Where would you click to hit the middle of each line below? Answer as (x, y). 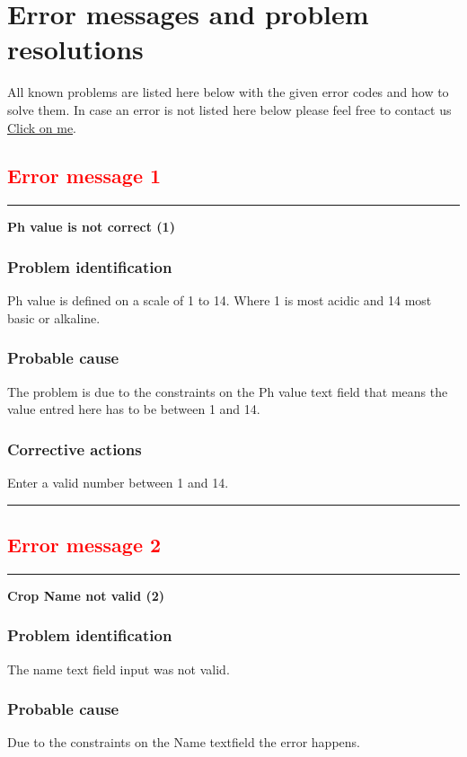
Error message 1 (84, 176)
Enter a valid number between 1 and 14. (118, 482)
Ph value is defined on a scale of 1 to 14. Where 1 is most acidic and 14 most (220, 300)
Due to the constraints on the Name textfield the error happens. (184, 742)
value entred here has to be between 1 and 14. (134, 409)
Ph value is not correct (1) (91, 227)
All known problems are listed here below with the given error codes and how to (228, 92)
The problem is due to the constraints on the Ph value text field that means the (228, 391)
